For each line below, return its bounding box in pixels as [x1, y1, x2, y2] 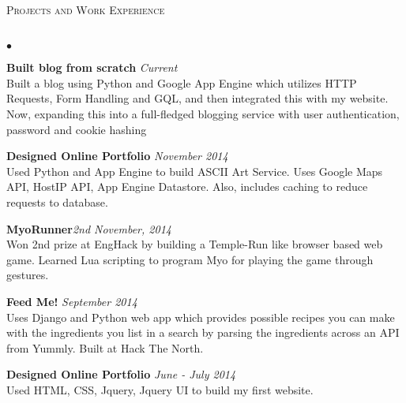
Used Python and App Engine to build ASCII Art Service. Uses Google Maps [6, 162, 383, 179]
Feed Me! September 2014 [6, 293, 137, 309]
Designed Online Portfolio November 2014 [6, 147, 228, 164]
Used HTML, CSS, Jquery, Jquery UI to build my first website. [6, 381, 314, 397]
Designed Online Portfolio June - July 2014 [6, 366, 236, 382]
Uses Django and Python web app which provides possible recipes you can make [6, 308, 395, 325]
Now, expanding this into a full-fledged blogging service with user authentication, [6, 105, 400, 121]
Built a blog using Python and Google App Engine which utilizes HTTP [6, 74, 357, 91]
